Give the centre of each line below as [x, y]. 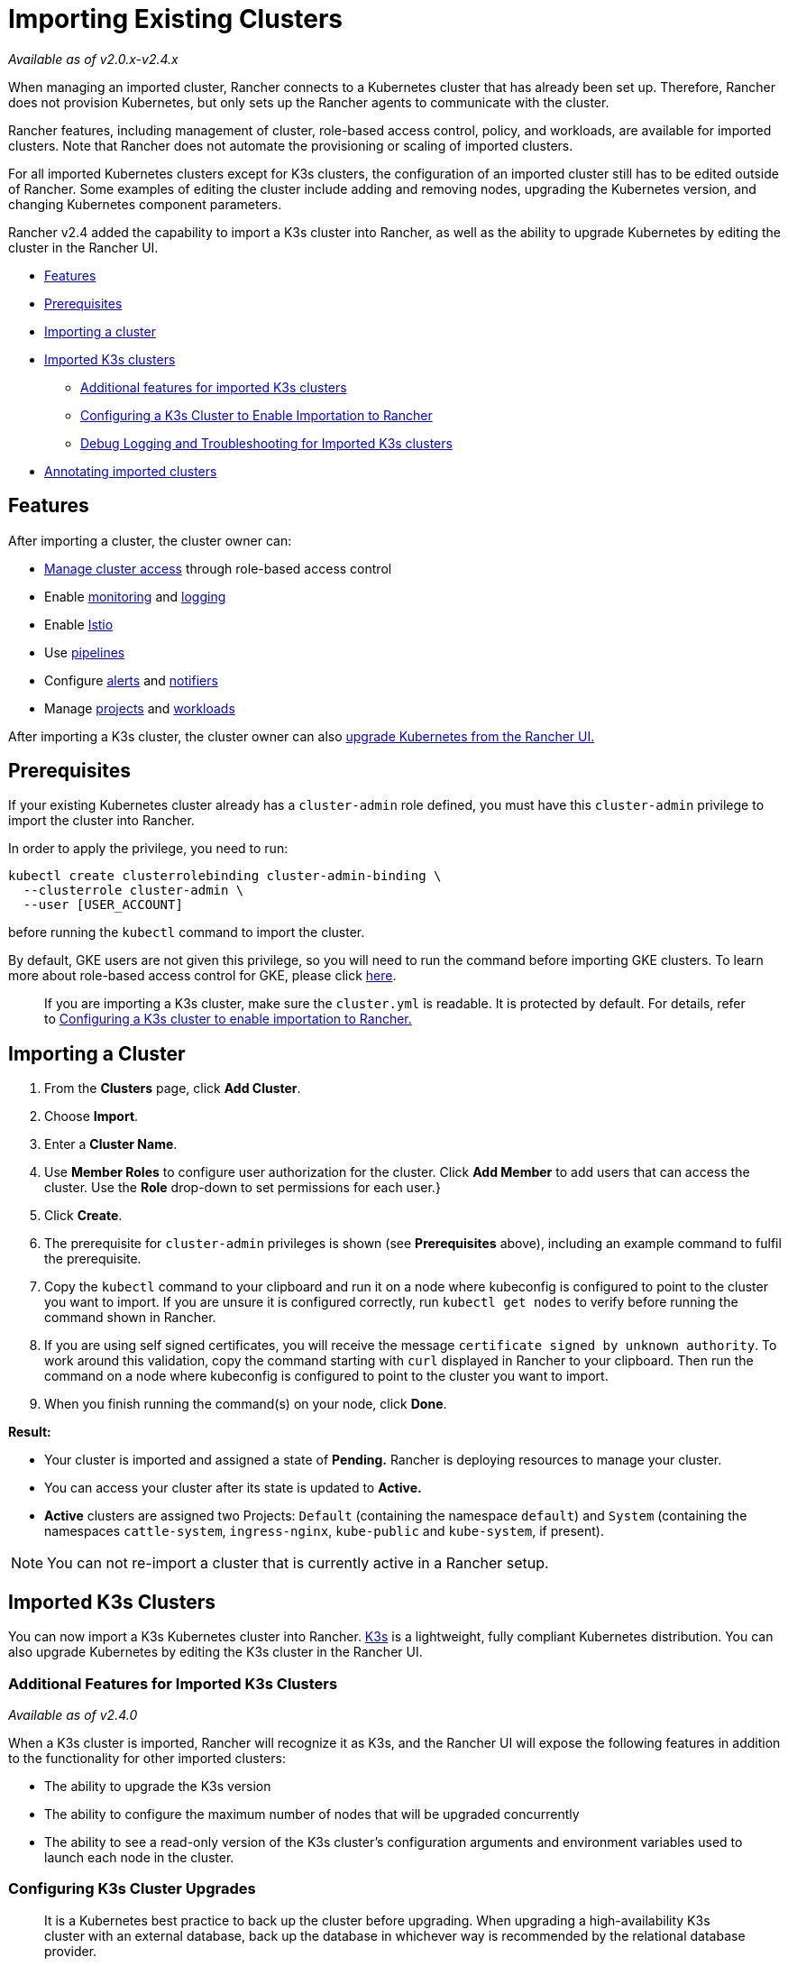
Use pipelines [85, 652]
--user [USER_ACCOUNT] [103, 905]
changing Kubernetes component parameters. [145, 204]
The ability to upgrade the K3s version [158, 1786]
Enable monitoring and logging [135, 596]
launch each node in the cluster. [139, 1857]
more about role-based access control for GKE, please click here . [202, 976]
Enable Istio [79, 624]
